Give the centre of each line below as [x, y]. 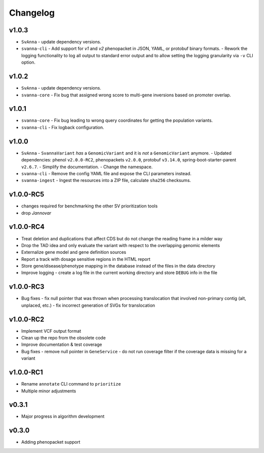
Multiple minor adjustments [49, 391]
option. [28, 62]
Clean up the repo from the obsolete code [64, 338]
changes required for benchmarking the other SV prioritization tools [89, 206]
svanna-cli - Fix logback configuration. [63, 127]
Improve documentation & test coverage [62, 344]
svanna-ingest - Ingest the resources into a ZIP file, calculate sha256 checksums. [106, 181]
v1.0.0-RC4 [27, 227]
